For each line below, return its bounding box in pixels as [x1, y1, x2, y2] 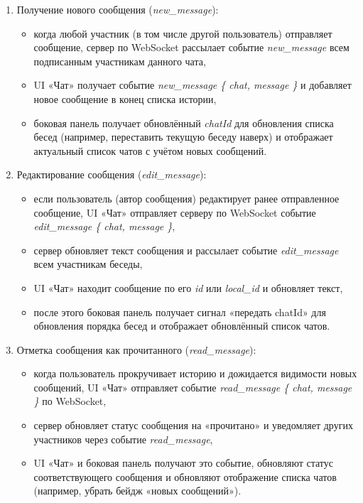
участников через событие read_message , [33, 431, 213, 446]
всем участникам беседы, [33, 256, 143, 271]
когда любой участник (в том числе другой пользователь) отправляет [33, 26, 332, 40]
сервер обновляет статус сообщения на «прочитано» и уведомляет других [33, 418, 353, 433]
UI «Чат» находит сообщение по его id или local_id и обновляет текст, [33, 280, 343, 295]
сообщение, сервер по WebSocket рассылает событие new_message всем [33, 40, 350, 55]
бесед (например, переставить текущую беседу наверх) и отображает [33, 129, 333, 144]
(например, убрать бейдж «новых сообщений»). [33, 483, 242, 498]
